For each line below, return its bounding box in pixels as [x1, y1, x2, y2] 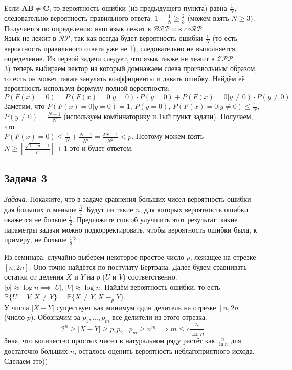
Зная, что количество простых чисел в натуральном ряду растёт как [4, 335, 215, 346]
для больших [4, 203, 44, 214]
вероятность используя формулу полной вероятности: [4, 83, 170, 94]
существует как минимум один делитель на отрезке [56, 302, 216, 312]
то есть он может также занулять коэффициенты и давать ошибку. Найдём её [4, 73, 245, 83]
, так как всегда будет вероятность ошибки [70, 33, 203, 43]
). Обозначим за [30, 312, 80, 322]
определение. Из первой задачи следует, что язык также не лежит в [4, 53, 215, 63]
